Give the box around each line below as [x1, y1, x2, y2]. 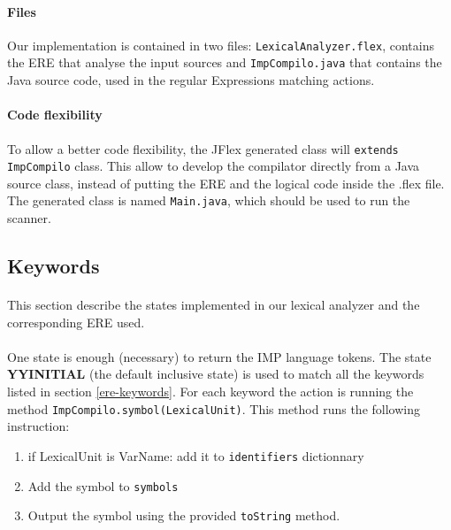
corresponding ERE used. [7, 312, 145, 331]
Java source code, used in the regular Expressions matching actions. [7, 71, 375, 89]
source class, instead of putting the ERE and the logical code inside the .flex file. [7, 173, 445, 192]
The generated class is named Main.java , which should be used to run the [7, 191, 410, 210]
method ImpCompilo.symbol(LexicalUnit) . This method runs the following [7, 399, 420, 418]
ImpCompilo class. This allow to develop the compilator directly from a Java [7, 157, 420, 175]
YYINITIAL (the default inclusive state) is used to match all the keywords [7, 365, 424, 383]
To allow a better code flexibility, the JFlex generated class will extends [7, 139, 399, 157]
